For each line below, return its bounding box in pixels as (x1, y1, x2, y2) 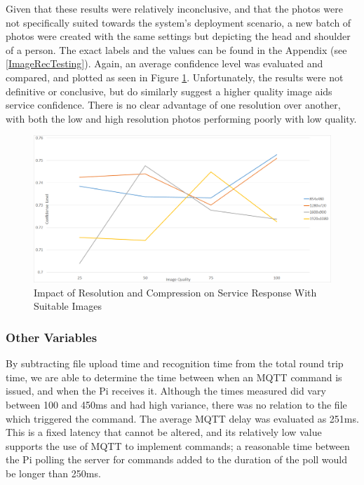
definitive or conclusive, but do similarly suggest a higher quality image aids (6, 83, 332, 98)
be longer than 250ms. (6, 466, 101, 481)
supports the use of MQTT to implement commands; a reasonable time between (6, 438, 350, 453)
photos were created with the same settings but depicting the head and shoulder (6, 29, 351, 43)
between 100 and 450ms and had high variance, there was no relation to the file (6, 397, 347, 412)
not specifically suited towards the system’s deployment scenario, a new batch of (6, 15, 351, 29)
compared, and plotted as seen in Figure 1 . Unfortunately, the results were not (6, 69, 344, 84)
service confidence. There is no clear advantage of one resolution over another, (6, 97, 341, 112)
